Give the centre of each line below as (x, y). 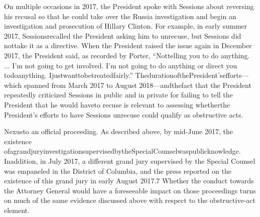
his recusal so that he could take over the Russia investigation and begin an (120, 16)
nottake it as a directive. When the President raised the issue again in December (128, 45)
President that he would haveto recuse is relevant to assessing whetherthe (117, 104)
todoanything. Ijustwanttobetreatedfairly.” (69, 75)
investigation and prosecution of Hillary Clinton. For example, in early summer (126, 26)
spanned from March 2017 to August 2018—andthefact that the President (138, 85)
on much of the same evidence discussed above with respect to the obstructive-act (130, 200)
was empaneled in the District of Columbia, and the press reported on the (118, 171)
